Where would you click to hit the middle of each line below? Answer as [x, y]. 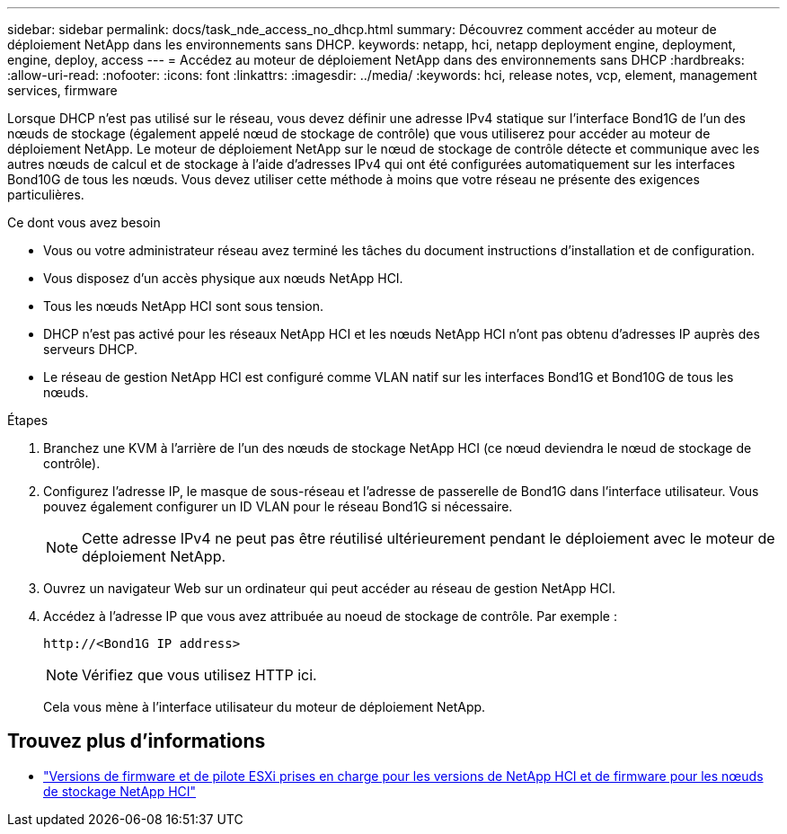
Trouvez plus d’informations [137, 741]
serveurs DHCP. [90, 349]
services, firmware [62, 90]
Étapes [28, 420]
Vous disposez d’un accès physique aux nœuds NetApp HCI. [223, 278]
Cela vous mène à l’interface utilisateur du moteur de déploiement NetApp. [265, 707]
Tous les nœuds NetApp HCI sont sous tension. [183, 306]
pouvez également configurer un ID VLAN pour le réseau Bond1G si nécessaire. [278, 506]
